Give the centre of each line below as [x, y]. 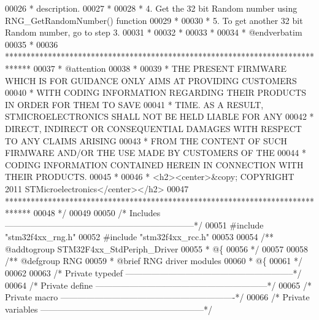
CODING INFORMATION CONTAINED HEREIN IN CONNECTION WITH [154, 164]
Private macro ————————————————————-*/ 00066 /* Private [157, 297]
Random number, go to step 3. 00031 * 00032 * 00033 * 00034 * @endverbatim [154, 32]
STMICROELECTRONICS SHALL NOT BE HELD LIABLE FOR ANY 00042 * [159, 116]
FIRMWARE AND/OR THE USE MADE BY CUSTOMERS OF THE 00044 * [156, 153]
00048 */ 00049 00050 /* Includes [97, 213]
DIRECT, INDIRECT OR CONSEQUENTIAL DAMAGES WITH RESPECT [153, 128]
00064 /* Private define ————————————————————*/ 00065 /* [158, 285]
